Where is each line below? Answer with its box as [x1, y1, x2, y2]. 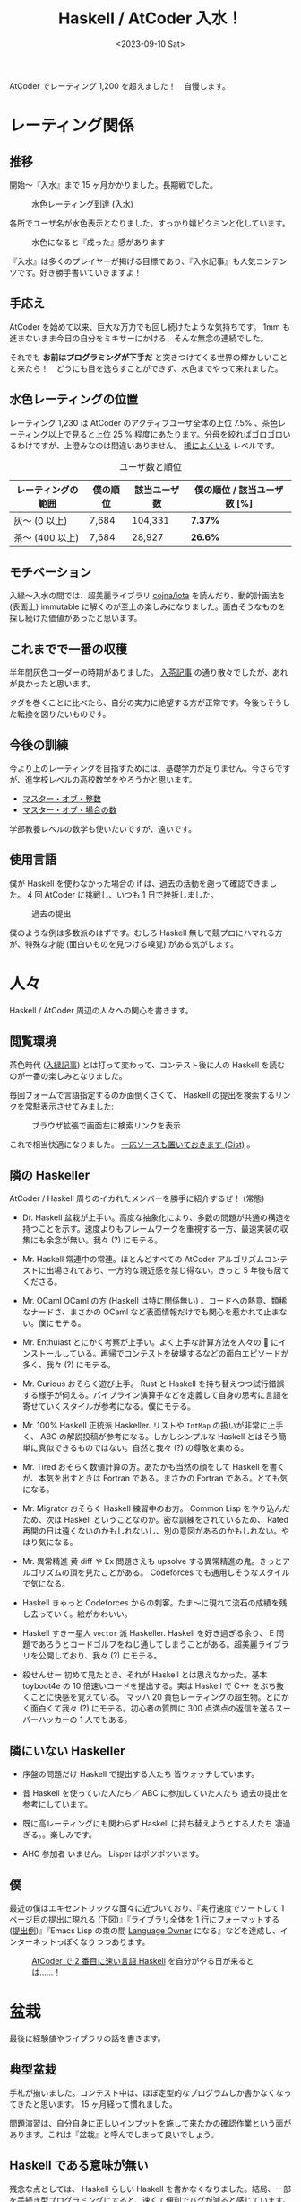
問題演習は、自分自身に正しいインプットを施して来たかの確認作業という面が [9, 2118, 292, 2128]
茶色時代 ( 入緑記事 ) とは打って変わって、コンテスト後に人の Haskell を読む [9, 1059, 285, 1070]
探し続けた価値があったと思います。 [9, 613, 142, 623]
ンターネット [9, 1937, 56, 1947]
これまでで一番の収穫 [9, 641, 127, 657]
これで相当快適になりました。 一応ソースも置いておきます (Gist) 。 [9, 1138, 255, 1150]
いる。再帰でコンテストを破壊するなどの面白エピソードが [77, 1349, 289, 1359]
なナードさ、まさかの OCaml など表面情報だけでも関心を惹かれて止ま [21, 1306, 279, 1317]
